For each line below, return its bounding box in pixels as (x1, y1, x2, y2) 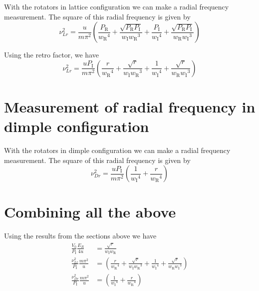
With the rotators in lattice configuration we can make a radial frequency (4, 1, 229, 11)
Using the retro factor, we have (4, 49, 99, 60)
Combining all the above (4, 201, 176, 222)
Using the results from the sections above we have (4, 230, 157, 241)
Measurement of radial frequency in (4, 96, 256, 116)
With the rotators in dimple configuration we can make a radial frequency (4, 145, 231, 155)
